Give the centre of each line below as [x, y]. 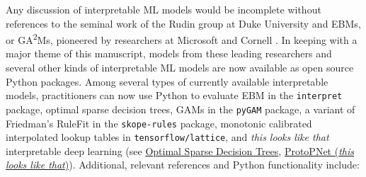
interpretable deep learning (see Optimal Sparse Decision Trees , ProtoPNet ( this [180, 150]
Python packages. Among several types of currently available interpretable [167, 81]
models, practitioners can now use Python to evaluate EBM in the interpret [174, 95]
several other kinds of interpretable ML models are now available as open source [180, 68]
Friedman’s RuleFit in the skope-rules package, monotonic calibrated [159, 123]
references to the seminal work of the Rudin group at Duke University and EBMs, [183, 23]
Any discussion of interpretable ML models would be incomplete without [164, 9]
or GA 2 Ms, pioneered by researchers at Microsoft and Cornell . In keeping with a [182, 39]
